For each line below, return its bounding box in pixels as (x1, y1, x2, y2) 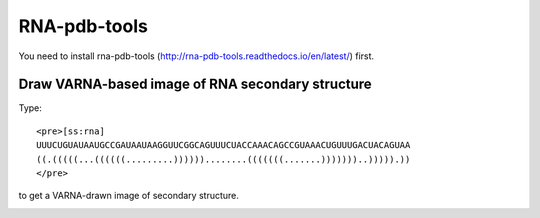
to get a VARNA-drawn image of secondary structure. (18, 190, 240, 202)
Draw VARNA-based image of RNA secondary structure (18, 76, 372, 93)
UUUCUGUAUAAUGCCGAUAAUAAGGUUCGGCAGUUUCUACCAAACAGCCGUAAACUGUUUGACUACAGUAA (36, 140, 411, 151)
